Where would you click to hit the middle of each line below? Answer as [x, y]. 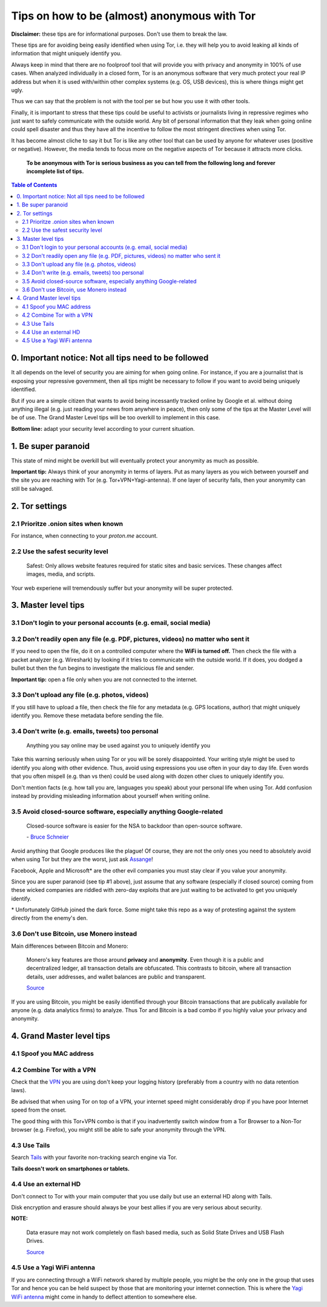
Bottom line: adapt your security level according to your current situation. [103, 428]
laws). [19, 1090]
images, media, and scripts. [61, 574]
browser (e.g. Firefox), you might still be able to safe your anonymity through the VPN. [119, 1130]
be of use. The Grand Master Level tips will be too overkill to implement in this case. [116, 417]
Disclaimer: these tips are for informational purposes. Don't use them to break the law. [119, 34]
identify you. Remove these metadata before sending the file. [87, 715]
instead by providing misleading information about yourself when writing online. [111, 795]
